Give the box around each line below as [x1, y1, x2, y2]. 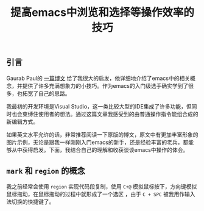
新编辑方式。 [6, 118, 38, 125]
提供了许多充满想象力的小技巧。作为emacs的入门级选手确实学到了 [22, 82, 189, 89]
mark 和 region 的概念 [6, 166, 85, 176]
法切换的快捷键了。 [6, 198, 55, 206]
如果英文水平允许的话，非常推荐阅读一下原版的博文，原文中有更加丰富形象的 [6, 131, 199, 138]
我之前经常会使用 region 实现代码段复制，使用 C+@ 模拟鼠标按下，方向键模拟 [6, 183, 197, 190]
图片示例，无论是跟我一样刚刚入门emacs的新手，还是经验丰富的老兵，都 [6, 138, 189, 146]
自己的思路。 [38, 90, 71, 97]
